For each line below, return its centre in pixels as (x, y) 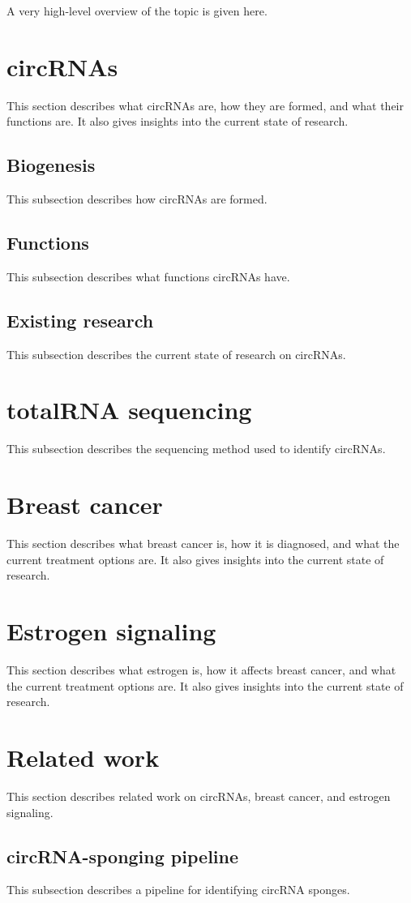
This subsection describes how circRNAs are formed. (137, 199)
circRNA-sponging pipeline (123, 856)
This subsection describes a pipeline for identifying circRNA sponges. (178, 890)
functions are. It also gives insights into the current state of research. (178, 121)
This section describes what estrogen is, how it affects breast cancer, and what (201, 670)
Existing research (80, 320)
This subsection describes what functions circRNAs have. (148, 276)
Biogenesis (51, 165)
